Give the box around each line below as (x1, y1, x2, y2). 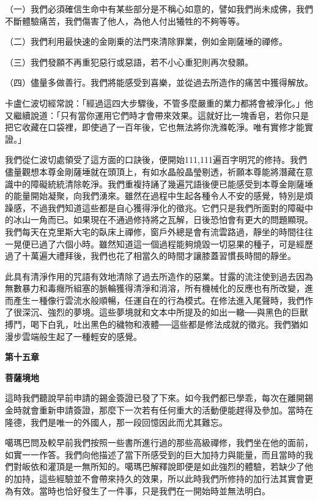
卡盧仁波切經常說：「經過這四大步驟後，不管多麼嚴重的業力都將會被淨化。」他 (5, 96, 313, 109)
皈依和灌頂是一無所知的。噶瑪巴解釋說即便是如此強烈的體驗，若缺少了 (21, 460, 305, 473)
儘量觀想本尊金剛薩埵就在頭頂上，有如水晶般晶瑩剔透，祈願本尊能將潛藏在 (5, 165, 305, 178)
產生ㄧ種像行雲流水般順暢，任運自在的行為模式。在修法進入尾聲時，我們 (13, 293, 305, 306)
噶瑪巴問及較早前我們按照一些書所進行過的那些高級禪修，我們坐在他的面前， (5, 436, 313, 449)
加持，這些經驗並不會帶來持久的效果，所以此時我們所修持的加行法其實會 (13, 472, 305, 484)
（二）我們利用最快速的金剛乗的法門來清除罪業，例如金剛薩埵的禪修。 (5, 35, 287, 48)
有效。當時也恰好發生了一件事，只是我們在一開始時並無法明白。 (13, 484, 270, 497)
